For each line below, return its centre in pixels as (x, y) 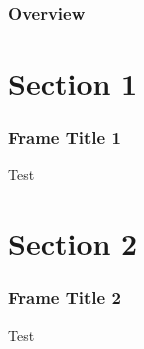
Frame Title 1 (64, 137)
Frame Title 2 (64, 297)
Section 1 (73, 83)
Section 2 (73, 243)
